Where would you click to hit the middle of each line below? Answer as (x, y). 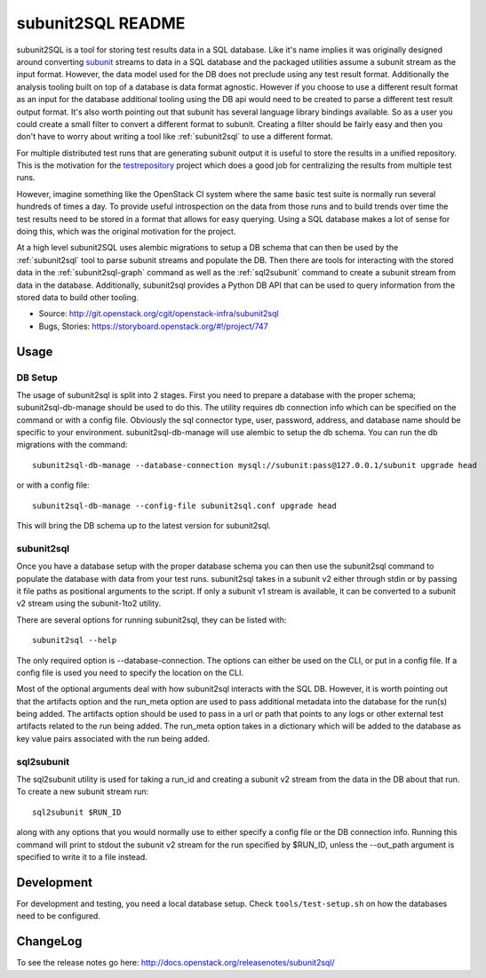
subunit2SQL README (101, 23)
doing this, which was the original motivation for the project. (126, 232)
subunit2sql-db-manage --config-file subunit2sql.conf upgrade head (184, 505)
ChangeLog (49, 942)
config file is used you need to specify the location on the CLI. (130, 672)
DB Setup (37, 378)
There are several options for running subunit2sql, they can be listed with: (151, 620)
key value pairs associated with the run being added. (113, 738)
